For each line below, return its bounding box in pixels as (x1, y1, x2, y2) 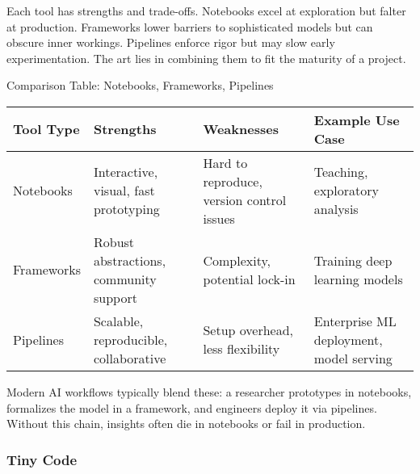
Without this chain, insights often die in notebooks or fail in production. (6, 415, 366, 432)
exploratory (313, 181, 379, 200)
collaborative (93, 348, 166, 367)
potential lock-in (203, 269, 296, 288)
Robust (93, 232, 135, 251)
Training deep (313, 250, 393, 270)
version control (203, 190, 287, 209)
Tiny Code (6, 449, 78, 469)
